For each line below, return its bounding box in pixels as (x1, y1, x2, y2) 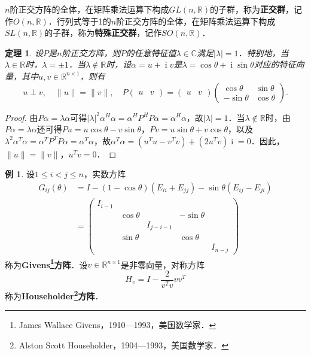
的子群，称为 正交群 (210, 3, 286, 15)
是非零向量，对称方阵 (120, 258, 205, 271)
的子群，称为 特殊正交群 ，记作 (44, 26, 162, 39)
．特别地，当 (238, 46, 289, 59)
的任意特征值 (126, 46, 176, 59)
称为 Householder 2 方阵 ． (5, 287, 103, 302)
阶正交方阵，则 (62, 46, 121, 59)
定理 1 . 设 (5, 46, 43, 59)
